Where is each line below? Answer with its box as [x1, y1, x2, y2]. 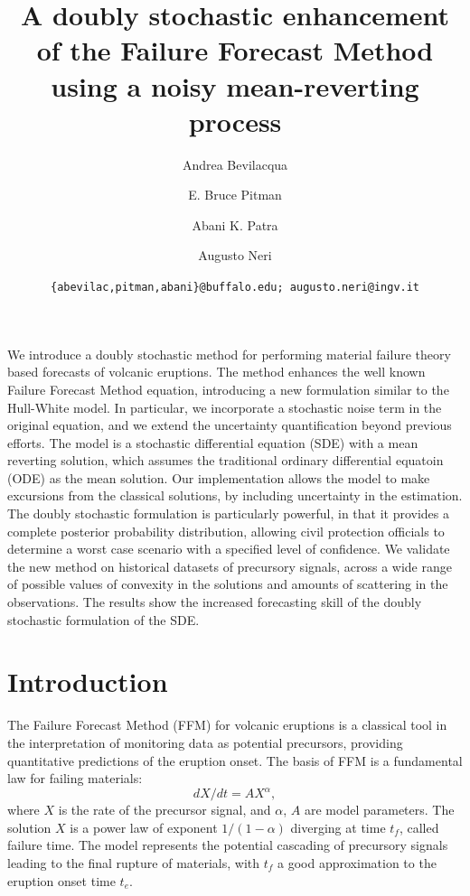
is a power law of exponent [70, 817, 218, 836]
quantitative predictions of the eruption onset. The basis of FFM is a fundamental [7, 751, 463, 770]
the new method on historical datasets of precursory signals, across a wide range [7, 556, 452, 575]
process [188, 102, 282, 139]
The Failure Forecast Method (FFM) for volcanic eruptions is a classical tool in [7, 715, 447, 734]
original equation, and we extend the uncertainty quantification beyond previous [7, 415, 452, 434]
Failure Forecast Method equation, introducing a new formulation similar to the [7, 379, 449, 398]
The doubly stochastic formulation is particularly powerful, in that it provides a [7, 504, 450, 523]
